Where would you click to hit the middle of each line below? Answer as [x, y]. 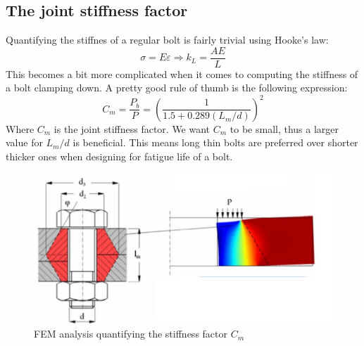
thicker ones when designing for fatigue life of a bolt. [119, 156]
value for [24, 142]
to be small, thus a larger [284, 128]
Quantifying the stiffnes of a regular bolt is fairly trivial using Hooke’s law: [167, 40]
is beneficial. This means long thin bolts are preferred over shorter [215, 142]
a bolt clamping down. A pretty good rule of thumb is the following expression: [177, 88]
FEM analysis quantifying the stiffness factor [131, 334]
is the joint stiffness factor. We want [132, 128]
